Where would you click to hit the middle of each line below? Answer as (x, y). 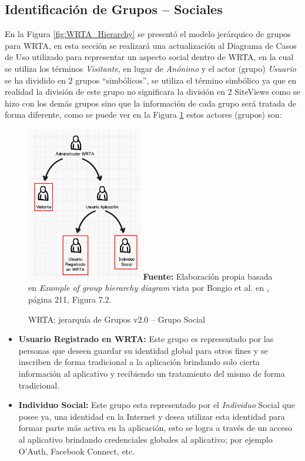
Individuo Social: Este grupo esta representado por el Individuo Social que (157, 405)
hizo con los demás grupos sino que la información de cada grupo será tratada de (151, 103)
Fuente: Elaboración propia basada (208, 276)
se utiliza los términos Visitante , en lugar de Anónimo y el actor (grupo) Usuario (150, 68)
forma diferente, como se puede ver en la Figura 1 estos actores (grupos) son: (143, 115)
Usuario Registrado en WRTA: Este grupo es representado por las (146, 339)
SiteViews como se (267, 92)
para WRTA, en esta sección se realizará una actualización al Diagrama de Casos (151, 45)
